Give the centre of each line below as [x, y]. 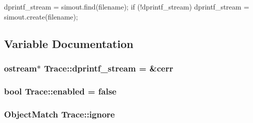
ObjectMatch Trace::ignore [59, 114]
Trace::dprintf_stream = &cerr [108, 68]
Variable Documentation [69, 43]
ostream [21, 68]
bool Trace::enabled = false [60, 91]
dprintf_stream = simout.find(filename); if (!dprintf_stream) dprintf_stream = [127, 6]
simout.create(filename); [41, 16]
